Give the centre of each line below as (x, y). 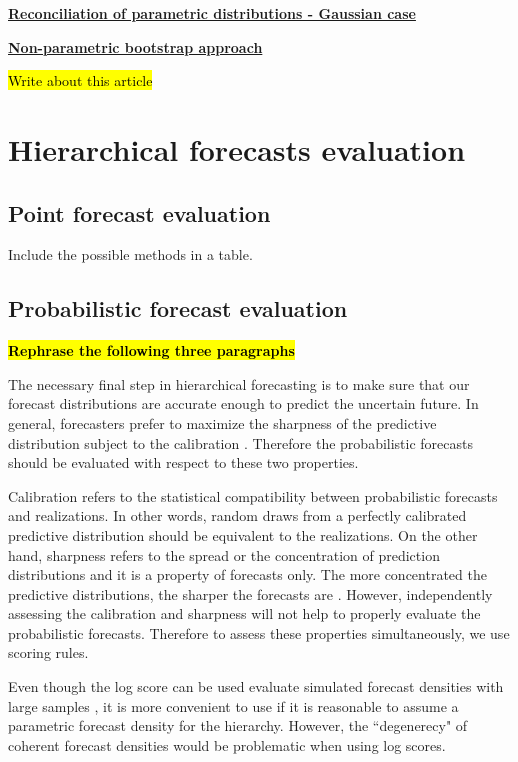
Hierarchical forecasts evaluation (237, 148)
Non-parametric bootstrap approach (135, 46)
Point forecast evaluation (139, 212)
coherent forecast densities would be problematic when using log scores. (227, 744)
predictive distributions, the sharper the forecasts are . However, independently (250, 593)
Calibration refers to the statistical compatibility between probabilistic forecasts (253, 495)
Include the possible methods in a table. (130, 254)
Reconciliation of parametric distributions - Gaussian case (212, 13)
